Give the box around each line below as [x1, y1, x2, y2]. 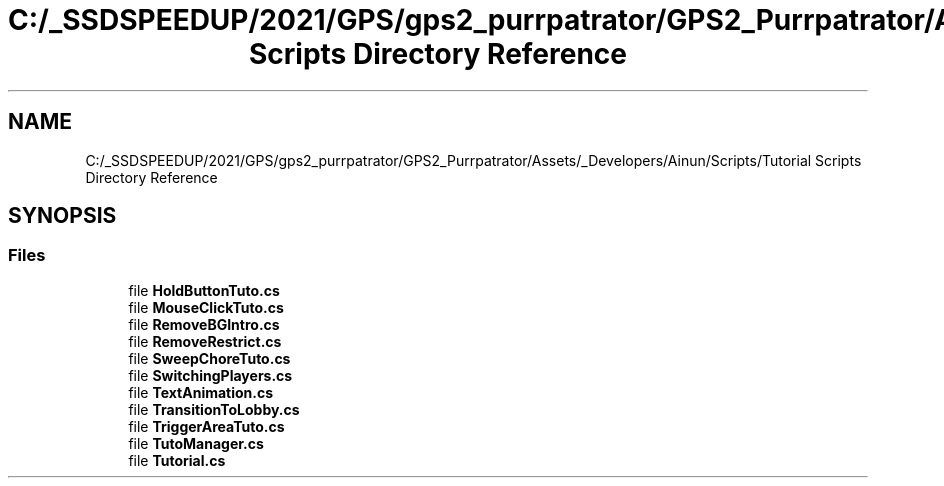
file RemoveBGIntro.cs [128, 315, 280, 333]
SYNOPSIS [8, 203, 117, 229]
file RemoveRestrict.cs [128, 332, 282, 350]
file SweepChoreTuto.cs [128, 349, 291, 367]
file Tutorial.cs [128, 451, 226, 469]
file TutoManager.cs [128, 434, 264, 452]
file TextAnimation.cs [128, 383, 274, 401]
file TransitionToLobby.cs [128, 400, 300, 418]
